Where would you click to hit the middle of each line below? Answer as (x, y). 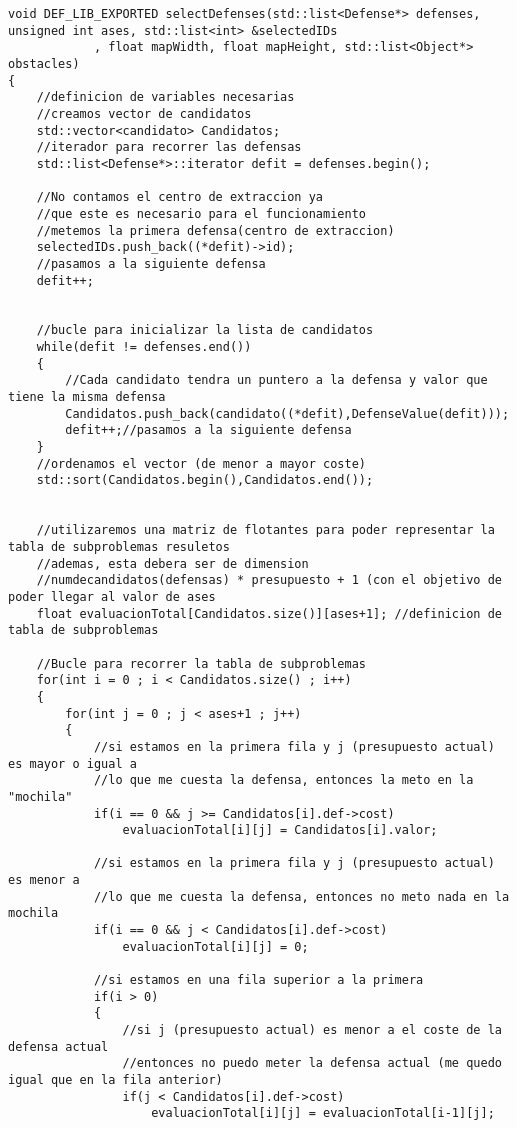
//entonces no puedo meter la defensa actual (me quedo (312, 1063)
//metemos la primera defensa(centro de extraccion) (215, 230)
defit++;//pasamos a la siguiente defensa (208, 430)
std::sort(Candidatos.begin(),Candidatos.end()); (205, 480)
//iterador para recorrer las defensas (169, 147)
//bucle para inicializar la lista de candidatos (205, 330)
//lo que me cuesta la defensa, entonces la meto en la (283, 780)
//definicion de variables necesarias (165, 97)
